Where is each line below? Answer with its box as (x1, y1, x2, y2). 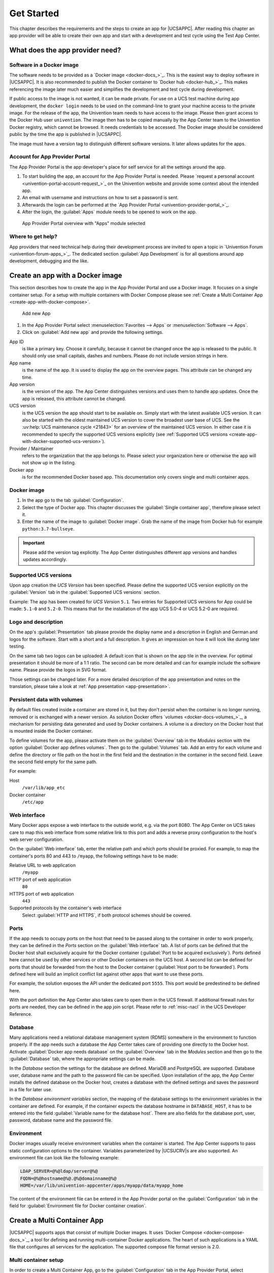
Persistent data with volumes (9, 696, 83, 703)
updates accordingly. (23, 556, 67, 562)
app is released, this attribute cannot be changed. (22, 395, 126, 402)
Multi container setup (9, 1256, 64, 1263)
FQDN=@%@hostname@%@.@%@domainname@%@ (20, 1175, 117, 1181)
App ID (9, 339, 24, 345)
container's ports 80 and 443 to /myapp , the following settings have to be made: (9, 853, 179, 859)
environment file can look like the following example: (9, 1155, 119, 1161)
